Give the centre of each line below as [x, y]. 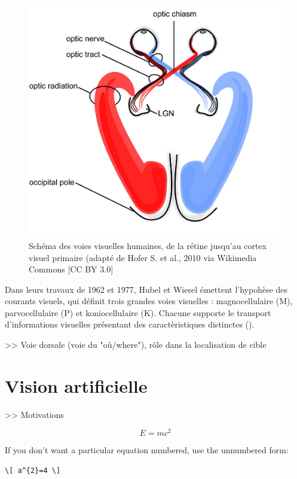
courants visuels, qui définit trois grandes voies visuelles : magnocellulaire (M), [149, 301]
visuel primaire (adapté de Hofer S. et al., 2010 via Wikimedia [143, 257]
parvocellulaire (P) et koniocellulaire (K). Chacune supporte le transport [138, 312]
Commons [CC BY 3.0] [71, 269]
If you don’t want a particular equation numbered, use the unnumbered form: [147, 450]
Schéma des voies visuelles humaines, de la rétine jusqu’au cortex [148, 245]
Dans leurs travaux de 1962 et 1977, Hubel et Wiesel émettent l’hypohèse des [146, 289]
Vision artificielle [76, 385]
